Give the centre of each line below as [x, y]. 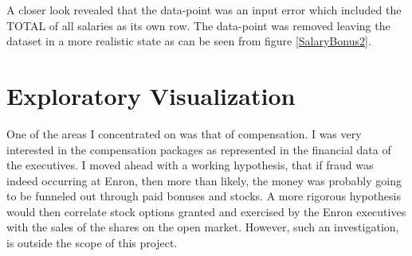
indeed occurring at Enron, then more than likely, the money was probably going [204, 180]
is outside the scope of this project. [92, 243]
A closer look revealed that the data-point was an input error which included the [204, 10]
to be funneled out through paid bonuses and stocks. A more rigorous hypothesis [204, 196]
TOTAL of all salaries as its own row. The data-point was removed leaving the [198, 25]
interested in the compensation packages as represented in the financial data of [199, 149]
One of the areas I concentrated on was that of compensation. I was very [184, 133]
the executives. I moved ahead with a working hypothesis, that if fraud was [190, 165]
